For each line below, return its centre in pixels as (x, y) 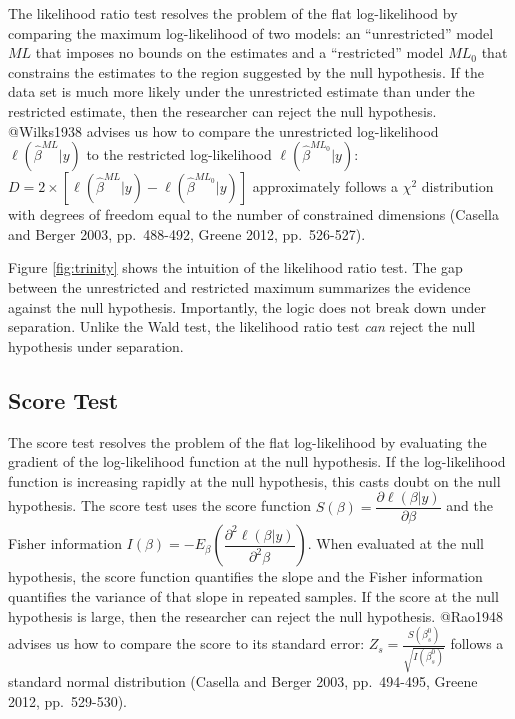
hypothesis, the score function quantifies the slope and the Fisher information (245, 576)
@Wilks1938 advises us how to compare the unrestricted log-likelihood (223, 130)
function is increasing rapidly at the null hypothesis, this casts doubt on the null (254, 480)
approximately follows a (325, 186)
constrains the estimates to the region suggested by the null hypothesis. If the (246, 71)
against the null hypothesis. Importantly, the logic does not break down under (247, 306)
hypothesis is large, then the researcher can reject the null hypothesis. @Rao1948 (256, 615)
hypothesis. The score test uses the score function (160, 505)
